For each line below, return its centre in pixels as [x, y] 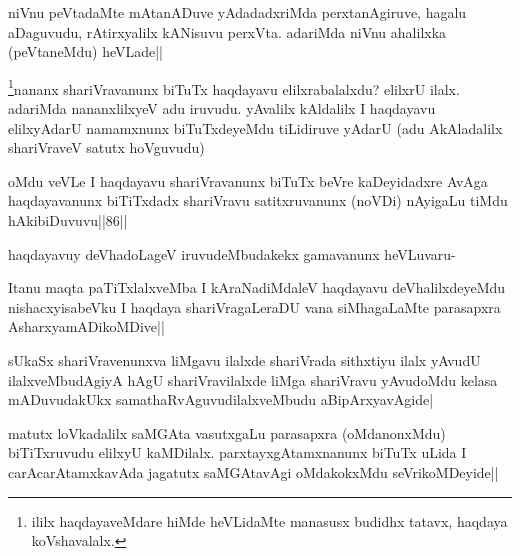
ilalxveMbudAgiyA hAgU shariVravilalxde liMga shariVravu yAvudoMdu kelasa [253, 379]
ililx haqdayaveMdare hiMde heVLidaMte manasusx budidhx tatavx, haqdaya [269, 520]
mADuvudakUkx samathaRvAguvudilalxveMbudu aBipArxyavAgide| [221, 399]
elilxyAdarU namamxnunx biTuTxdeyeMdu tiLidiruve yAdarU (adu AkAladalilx [255, 127]
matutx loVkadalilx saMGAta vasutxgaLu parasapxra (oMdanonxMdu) [227, 432]
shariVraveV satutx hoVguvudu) [106, 147]
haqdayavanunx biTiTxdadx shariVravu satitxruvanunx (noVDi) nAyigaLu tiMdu [258, 200]
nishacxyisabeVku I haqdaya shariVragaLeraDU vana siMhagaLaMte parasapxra [254, 306]
